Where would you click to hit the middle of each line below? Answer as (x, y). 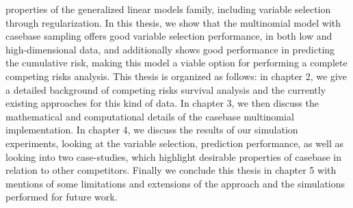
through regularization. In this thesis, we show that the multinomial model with (173, 22)
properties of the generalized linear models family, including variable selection (168, 9)
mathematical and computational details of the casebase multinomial (150, 116)
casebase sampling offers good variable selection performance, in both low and (169, 36)
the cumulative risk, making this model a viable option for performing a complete (176, 63)
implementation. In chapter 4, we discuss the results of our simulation (152, 130)
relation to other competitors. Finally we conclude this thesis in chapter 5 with (171, 170)
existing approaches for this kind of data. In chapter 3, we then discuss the (162, 103)
